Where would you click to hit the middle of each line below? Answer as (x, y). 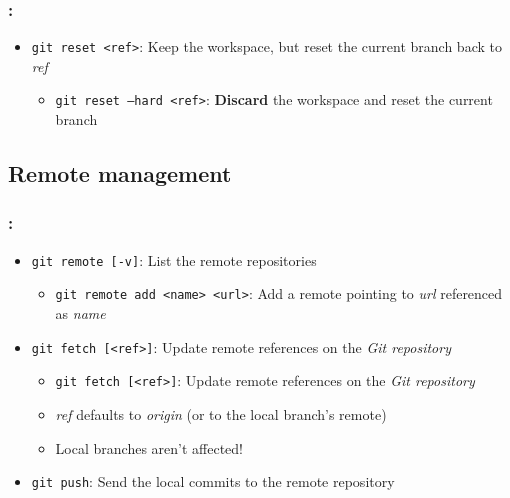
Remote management (120, 173)
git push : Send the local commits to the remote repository (213, 481)
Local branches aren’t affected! (149, 447)
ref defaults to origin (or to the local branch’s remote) (221, 413)
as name (80, 313)
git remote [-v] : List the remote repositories (174, 259)
